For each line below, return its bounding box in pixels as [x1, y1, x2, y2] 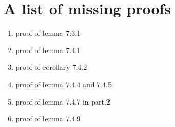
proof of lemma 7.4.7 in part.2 [15, 96, 110, 107]
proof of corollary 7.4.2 [15, 62, 87, 72]
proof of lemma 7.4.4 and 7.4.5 [15, 79, 112, 89]
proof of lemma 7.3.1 [15, 28, 81, 38]
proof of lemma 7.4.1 [15, 44, 81, 55]
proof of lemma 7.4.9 [15, 113, 81, 124]
